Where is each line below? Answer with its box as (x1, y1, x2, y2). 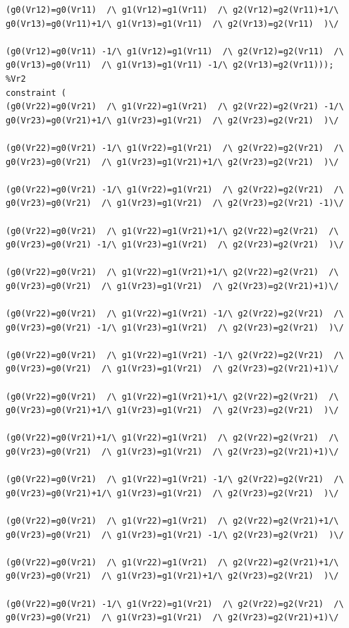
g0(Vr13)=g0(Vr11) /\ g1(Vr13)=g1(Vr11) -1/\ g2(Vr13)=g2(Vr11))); (6, 60, 334, 70)
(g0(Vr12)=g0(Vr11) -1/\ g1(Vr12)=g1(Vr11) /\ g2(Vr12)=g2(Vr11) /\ (6, 46, 344, 56)
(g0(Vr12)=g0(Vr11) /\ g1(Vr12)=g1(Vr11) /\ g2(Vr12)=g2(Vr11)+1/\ (6, 5, 339, 15)
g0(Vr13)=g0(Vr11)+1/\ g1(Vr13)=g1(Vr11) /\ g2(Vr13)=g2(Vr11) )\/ (6, 18, 339, 29)
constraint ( (6, 87, 66, 98)
